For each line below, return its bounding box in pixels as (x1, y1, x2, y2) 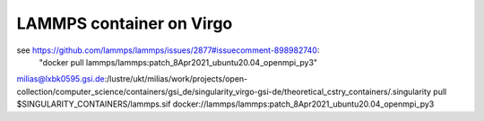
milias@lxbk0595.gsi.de (16, 73, 105, 84)
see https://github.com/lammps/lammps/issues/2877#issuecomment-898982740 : (16, 45, 320, 56)
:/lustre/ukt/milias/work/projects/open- (104, 73, 248, 84)
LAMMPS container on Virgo (16, 13, 233, 33)
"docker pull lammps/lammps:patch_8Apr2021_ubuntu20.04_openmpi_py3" (39, 56, 318, 67)
